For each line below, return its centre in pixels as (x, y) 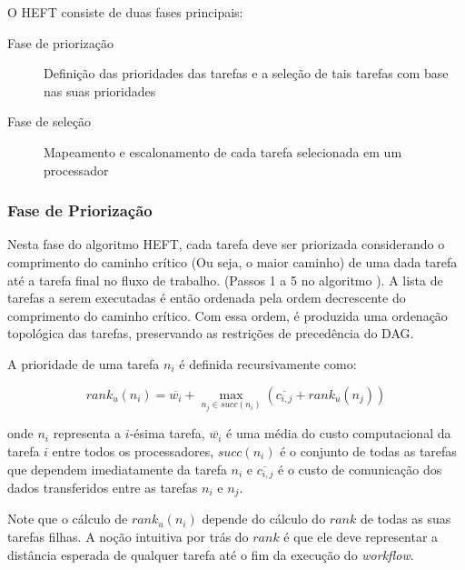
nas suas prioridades (100, 90)
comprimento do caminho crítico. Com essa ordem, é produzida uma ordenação (228, 315)
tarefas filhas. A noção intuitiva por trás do (128, 537)
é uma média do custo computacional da (339, 433)
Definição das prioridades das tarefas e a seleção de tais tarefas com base (246, 73)
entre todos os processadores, (133, 450)
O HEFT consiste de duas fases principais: (125, 12)
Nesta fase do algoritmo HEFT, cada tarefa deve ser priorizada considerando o (226, 244)
